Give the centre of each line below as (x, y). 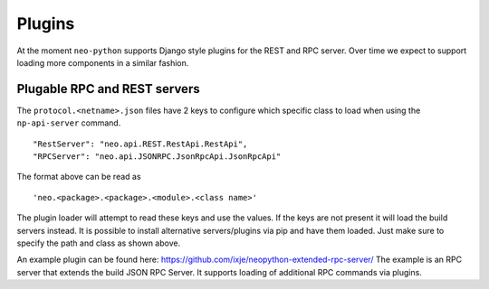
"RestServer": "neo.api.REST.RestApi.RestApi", (140, 144)
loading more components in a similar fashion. (103, 62)
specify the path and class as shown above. (99, 243)
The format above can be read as (79, 177)
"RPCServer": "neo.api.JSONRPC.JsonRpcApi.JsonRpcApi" (157, 157)
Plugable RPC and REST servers (108, 89)
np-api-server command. (69, 123)
